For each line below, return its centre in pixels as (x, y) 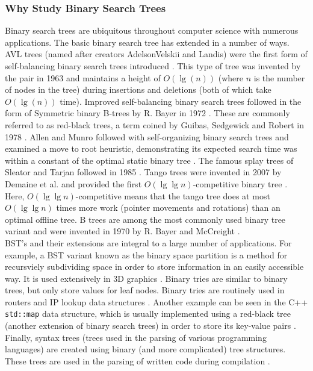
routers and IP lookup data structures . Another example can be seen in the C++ (156, 301)
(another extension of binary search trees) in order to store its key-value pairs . (150, 326)
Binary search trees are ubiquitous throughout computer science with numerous (152, 30)
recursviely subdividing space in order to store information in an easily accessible (154, 267)
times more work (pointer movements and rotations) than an (168, 207)
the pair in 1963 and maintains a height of (83, 77)
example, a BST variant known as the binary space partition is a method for (146, 254)
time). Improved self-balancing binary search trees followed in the (181, 101)
